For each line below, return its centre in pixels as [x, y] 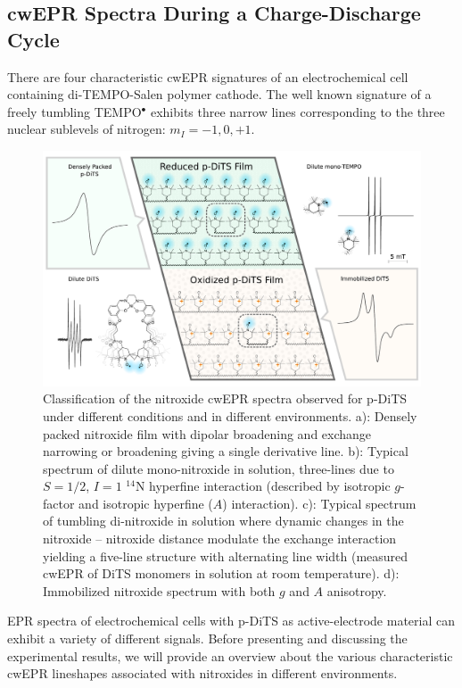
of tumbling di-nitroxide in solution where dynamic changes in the [223, 521]
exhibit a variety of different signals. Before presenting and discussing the [207, 638]
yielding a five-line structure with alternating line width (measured [226, 555]
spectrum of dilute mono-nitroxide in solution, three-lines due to [219, 468]
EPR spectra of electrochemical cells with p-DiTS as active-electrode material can [231, 621]
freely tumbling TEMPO [74, 111]
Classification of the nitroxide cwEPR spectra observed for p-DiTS [225, 398]
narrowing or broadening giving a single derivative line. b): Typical [226, 451]
